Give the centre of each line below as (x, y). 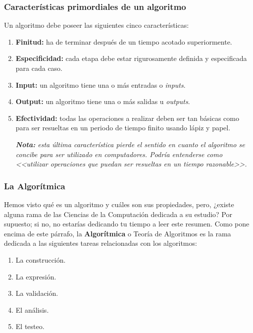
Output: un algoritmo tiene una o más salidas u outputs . (103, 101)
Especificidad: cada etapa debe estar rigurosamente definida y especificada (131, 58)
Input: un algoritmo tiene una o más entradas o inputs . (101, 84)
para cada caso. (39, 68)
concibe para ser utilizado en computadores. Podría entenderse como (119, 154)
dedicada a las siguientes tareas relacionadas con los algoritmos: (101, 243)
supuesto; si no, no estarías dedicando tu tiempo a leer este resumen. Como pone (127, 224)
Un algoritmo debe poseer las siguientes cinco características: (97, 25)
